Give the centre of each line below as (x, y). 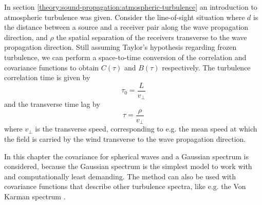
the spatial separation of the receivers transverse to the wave (152, 37)
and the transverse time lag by (52, 104)
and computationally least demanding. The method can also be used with (120, 176)
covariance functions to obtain (52, 67)
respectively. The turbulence (206, 67)
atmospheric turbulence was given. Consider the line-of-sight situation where (125, 17)
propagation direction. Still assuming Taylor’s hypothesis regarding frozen (120, 47)
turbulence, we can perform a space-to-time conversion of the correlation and (125, 57)
